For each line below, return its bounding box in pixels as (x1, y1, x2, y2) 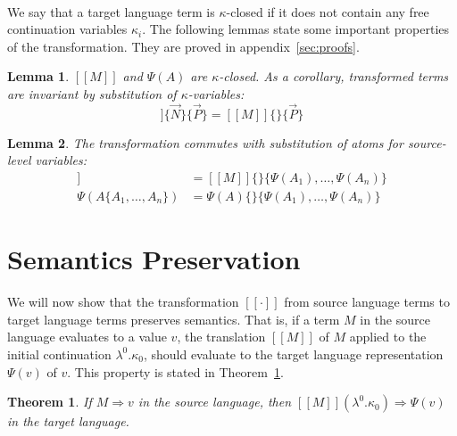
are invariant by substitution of (7, 84, 177, 103)
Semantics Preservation (7, 241, 301, 277)
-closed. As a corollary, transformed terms (219, 67, 449, 86)
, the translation (177, 327, 266, 346)
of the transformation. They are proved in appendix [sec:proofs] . (7, 37, 360, 55)
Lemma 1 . (7, 67, 70, 86)
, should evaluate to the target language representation (143, 344, 444, 363)
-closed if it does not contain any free (226, 2, 429, 21)
